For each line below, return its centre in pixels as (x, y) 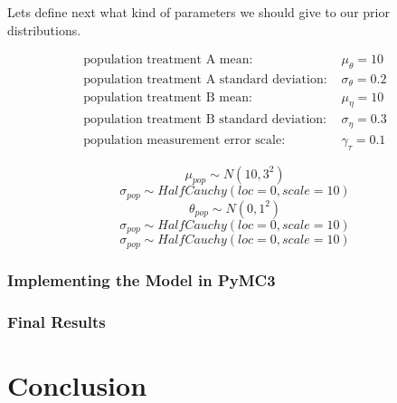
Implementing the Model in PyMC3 (142, 279)
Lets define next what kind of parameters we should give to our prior (198, 12)
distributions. (44, 29)
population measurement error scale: (184, 140)
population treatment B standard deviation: (205, 120)
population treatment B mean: (168, 97)
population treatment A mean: (168, 60)
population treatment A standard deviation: (205, 80)
